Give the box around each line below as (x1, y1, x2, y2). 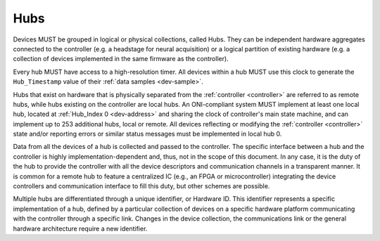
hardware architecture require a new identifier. (13, 224, 148, 233)
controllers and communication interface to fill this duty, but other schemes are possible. (13, 182, 270, 190)
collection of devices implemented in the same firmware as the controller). (13, 55, 229, 63)
